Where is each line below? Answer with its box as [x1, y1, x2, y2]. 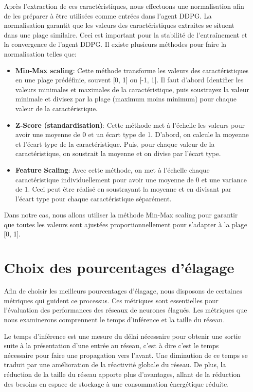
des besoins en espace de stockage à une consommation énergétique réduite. [4, 378, 229, 389]
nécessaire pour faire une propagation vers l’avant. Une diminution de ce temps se [4, 350, 248, 360]
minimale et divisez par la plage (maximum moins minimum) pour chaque [15, 94, 236, 104]
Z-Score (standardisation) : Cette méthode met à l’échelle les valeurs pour [15, 119, 245, 130]
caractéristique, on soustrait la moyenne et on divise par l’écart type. [15, 148, 221, 158]
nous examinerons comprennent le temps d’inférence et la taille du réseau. [4, 314, 224, 324]
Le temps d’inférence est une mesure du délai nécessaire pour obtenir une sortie [4, 331, 241, 341]
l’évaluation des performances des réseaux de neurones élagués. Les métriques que [4, 305, 247, 315]
